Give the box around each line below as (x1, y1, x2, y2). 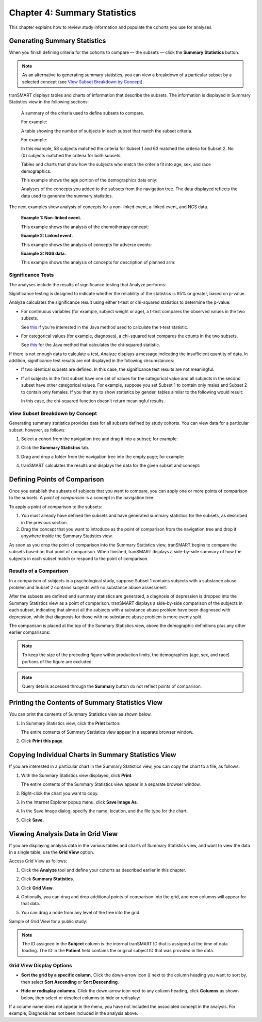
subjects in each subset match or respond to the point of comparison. (9, 556, 149, 561)
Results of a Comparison (9, 568, 68, 575)
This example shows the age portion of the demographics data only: (21, 177, 158, 183)
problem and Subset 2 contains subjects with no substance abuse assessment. (9, 585, 167, 591)
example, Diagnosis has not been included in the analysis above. (9, 1010, 138, 1016)
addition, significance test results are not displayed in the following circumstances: (9, 358, 175, 363)
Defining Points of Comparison (9, 475, 104, 483)
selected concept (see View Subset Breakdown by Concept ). (22, 79, 144, 84)
